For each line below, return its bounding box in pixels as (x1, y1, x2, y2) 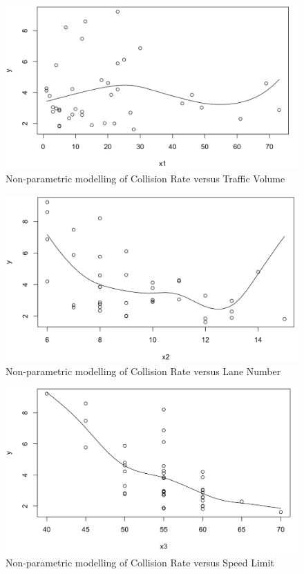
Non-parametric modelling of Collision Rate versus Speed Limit (6, 555, 274, 569)
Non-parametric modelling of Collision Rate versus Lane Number (6, 363, 281, 378)
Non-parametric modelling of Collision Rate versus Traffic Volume (6, 171, 285, 186)
